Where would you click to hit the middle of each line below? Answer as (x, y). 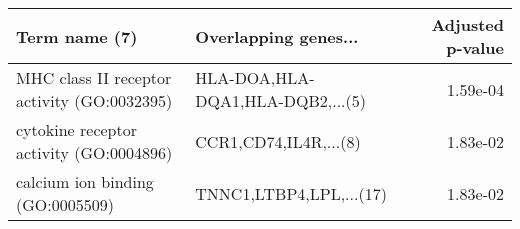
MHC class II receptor (94, 77)
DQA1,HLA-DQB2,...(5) (281, 100)
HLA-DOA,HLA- (255, 77)
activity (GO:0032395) (94, 100)
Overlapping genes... (277, 36)
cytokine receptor (76, 129)
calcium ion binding (85, 181)
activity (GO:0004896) (94, 152)
